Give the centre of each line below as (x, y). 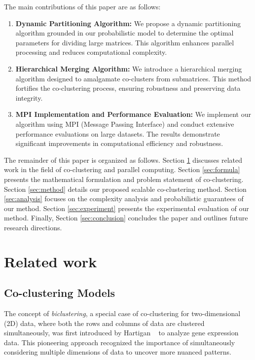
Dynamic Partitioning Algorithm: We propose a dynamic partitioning (128, 23)
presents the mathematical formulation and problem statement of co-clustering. (124, 179)
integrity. (29, 97)
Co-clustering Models (59, 293)
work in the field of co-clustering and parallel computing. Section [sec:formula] (122, 169)
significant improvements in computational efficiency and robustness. (119, 143)
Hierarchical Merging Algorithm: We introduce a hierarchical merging (129, 68)
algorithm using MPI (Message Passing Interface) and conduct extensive (125, 124)
